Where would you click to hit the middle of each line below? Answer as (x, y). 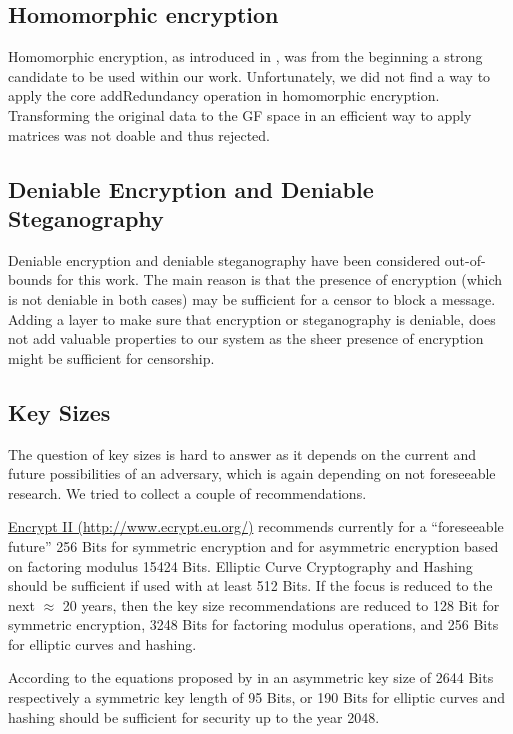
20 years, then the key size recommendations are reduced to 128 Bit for (281, 604)
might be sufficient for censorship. (111, 357)
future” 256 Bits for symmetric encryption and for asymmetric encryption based (253, 545)
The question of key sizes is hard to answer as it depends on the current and (242, 453)
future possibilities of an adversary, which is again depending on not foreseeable (252, 473)
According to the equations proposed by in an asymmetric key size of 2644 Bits (251, 677)
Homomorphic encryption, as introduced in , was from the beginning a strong (245, 56)
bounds (30, 279)
